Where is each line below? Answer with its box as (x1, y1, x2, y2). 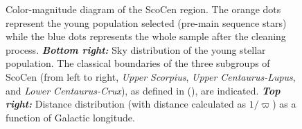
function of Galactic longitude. (6, 110, 135, 124)
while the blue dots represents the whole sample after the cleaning (6, 29, 286, 43)
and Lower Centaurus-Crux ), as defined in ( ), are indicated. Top (6, 83, 281, 97)
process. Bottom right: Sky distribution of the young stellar (6, 42, 266, 57)
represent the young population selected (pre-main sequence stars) (6, 15, 287, 30)
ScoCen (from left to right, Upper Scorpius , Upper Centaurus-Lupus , (6, 69, 296, 83)
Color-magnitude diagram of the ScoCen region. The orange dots (6, 2, 281, 16)
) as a (272, 97, 296, 111)
